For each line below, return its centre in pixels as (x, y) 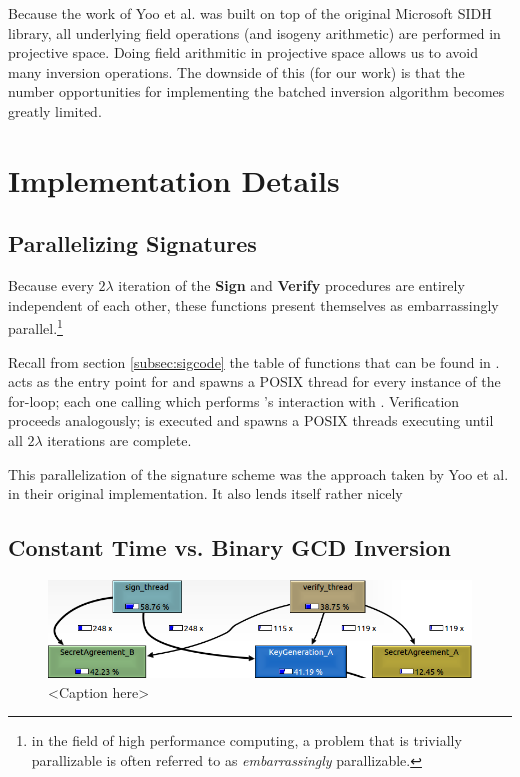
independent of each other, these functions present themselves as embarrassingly (253, 304)
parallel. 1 (35, 326)
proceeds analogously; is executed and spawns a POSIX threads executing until (251, 420)
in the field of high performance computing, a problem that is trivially (246, 740)
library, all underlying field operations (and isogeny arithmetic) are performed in (254, 32)
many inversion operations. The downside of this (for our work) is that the (236, 71)
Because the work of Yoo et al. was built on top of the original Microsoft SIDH (250, 13)
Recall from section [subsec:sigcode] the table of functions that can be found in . (254, 361)
